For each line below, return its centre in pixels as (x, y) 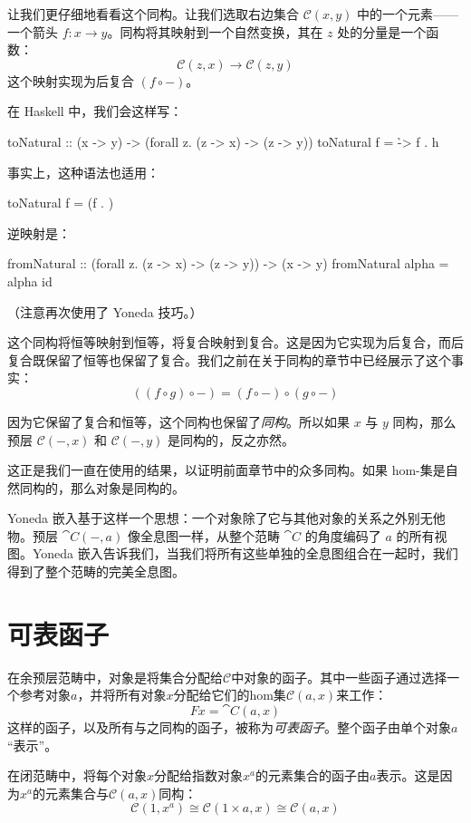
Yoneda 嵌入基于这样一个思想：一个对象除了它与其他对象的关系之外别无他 (226, 518)
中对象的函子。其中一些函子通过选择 (339, 677)
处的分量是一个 (382, 31)
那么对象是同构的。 (127, 487)
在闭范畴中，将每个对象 (77, 775)
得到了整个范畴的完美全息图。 (96, 571)
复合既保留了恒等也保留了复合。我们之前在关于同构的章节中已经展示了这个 (229, 359)
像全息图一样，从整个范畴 (203, 535)
